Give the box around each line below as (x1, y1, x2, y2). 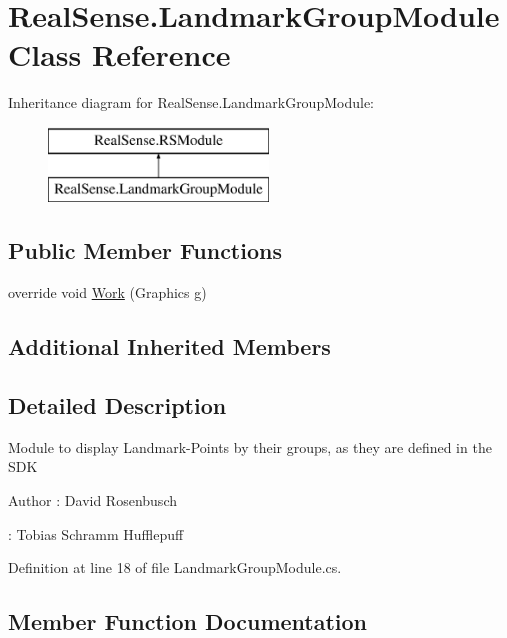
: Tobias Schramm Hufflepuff (8, 523, 184, 544)
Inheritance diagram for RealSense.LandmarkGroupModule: (8, 92, 374, 113)
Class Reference (8, 34, 231, 75)
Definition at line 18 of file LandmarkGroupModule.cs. (8, 557, 342, 578)
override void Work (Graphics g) (8, 282, 207, 303)
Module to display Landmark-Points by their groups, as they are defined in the (8, 436, 492, 457)
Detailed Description (8, 390, 227, 421)
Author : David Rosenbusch (8, 490, 177, 511)
